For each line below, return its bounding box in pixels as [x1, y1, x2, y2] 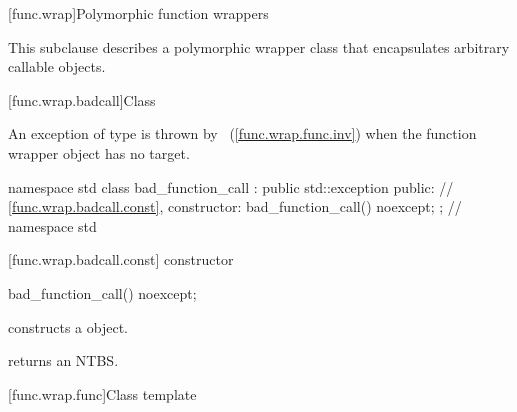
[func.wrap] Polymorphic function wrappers [8, 3, 269, 23]
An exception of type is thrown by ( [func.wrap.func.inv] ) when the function [8, 123, 477, 144]
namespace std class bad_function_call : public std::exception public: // [8, 176, 454, 197]
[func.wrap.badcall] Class [8, 89, 156, 110]
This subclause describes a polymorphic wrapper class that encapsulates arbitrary [8, 36, 510, 57]
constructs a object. [8, 316, 128, 337]
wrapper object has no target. [8, 142, 190, 163]
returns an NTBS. [8, 350, 119, 371]
